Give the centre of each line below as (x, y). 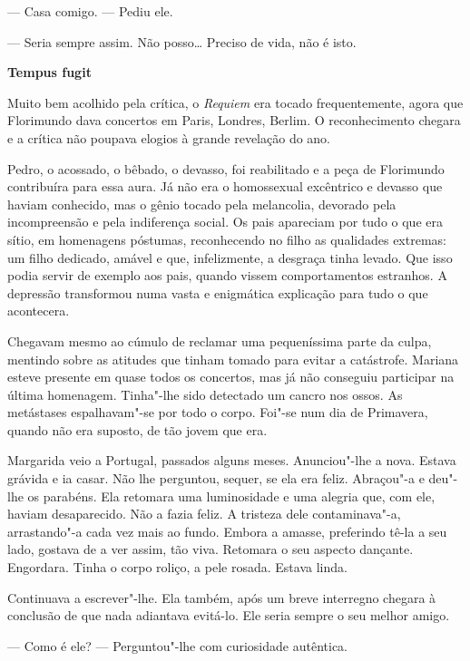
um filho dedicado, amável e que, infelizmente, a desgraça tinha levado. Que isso (230, 257)
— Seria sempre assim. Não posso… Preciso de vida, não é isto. (182, 41)
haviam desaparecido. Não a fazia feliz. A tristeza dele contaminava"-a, (204, 514)
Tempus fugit (49, 72)
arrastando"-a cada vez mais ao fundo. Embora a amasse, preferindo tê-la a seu (227, 531)
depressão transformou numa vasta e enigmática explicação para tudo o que (218, 292)
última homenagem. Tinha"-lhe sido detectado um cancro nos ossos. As (205, 394)
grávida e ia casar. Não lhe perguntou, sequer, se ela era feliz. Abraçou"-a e (216, 478)
